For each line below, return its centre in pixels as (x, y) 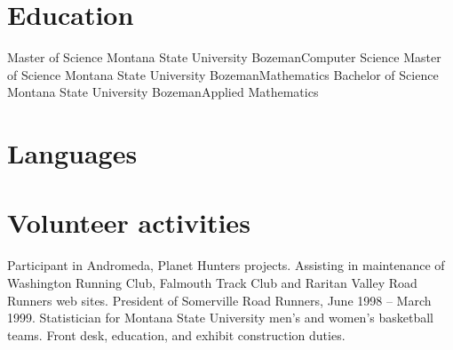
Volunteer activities (129, 223)
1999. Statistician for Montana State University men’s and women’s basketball (220, 318)
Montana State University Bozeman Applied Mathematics (163, 92)
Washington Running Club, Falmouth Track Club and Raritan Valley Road (212, 282)
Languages (72, 153)
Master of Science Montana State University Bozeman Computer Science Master (224, 57)
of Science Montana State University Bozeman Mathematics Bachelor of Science (223, 74)
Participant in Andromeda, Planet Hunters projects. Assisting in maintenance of (226, 265)
